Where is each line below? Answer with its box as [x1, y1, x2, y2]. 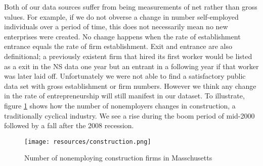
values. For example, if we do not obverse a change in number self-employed [4, 11, 239, 22]
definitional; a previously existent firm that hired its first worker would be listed [4, 50, 252, 61]
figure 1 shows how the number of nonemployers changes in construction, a [4, 100, 236, 110]
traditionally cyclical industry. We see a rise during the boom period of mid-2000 [4, 110, 255, 121]
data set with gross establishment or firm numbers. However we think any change [4, 80, 256, 91]
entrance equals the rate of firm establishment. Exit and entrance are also [4, 41, 233, 51]
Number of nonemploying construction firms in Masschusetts [24, 152, 212, 163]
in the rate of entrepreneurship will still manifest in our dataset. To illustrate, [4, 90, 245, 101]
